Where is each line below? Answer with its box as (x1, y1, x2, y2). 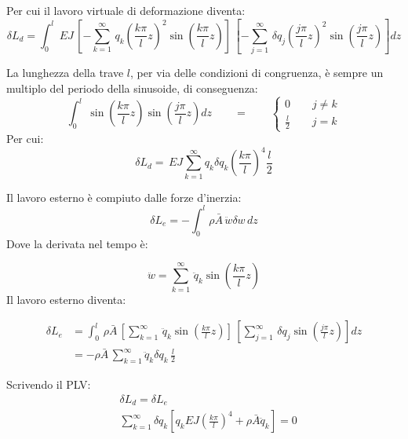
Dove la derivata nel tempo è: (6, 235, 148, 251)
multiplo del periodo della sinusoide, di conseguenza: (6, 79, 258, 96)
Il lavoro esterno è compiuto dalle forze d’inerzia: (6, 188, 242, 205)
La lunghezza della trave (6, 64, 124, 81)
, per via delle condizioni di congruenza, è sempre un (130, 64, 384, 81)
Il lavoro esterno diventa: (6, 291, 126, 307)
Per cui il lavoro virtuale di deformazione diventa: (6, 2, 246, 18)
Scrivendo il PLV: (6, 376, 91, 393)
